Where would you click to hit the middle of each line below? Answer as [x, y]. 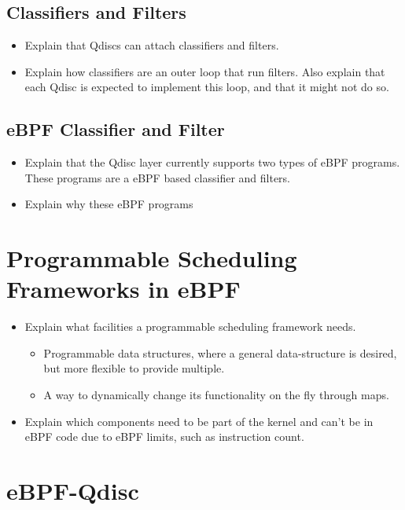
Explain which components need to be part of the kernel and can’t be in [199, 421]
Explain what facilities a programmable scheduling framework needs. [190, 327]
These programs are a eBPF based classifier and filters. [157, 177]
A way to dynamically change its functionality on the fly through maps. [216, 395]
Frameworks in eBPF [123, 289]
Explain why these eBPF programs [109, 204]
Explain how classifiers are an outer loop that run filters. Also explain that [205, 71]
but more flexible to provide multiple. [134, 368]
